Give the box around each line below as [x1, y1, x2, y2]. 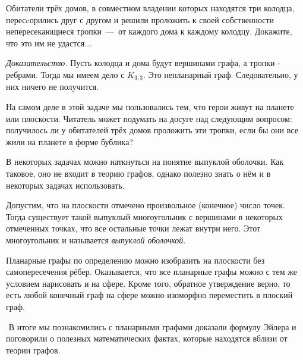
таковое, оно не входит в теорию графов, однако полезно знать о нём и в [6, 167, 271, 179]
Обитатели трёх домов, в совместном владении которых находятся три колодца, [6, 2, 295, 14]
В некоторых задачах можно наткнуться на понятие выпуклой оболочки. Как [6, 155, 284, 168]
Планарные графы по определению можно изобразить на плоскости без [6, 253, 265, 266]
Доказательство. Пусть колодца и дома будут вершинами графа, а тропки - [6, 57, 280, 69]
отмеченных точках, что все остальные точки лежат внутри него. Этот [6, 222, 261, 234]
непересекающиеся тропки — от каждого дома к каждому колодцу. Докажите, [6, 25, 292, 37]
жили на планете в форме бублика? [6, 135, 134, 148]
